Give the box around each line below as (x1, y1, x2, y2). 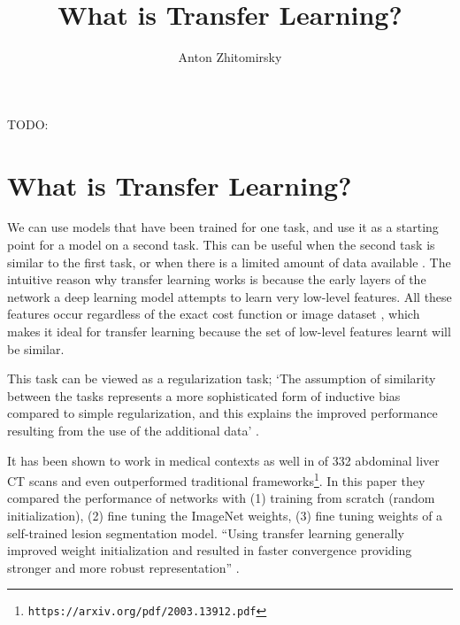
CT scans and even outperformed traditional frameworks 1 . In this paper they (7, 469, 425, 490)
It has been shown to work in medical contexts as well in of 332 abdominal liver (7, 451, 440, 469)
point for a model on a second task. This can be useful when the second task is (7, 235, 435, 254)
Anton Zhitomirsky (178, 48, 282, 66)
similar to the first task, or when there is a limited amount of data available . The (7, 252, 451, 271)
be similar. (7, 339, 65, 358)
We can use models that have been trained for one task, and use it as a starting (7, 218, 439, 236)
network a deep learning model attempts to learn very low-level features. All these (7, 287, 452, 305)
